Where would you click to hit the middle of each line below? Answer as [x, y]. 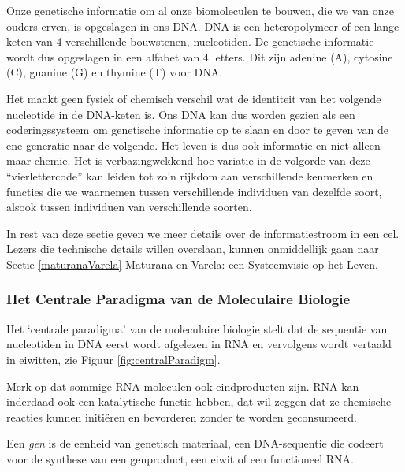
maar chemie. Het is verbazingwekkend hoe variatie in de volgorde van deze [188, 160]
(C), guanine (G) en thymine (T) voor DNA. [115, 72]
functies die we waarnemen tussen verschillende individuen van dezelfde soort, [194, 191]
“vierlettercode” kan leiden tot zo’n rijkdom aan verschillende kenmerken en [190, 175]
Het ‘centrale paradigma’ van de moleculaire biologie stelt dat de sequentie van [197, 328]
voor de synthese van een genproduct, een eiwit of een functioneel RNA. [180, 458]
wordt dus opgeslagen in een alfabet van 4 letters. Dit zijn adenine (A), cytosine [200, 56]
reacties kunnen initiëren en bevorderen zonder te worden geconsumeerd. [182, 416]
